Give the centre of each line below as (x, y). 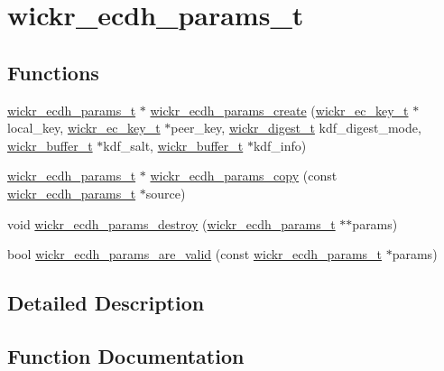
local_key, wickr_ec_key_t (84, 128)
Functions (53, 72)
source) (166, 193)
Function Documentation (126, 355)
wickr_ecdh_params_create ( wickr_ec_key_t (279, 110)
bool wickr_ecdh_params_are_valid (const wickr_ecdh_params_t (195, 254)
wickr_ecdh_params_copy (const (244, 176)
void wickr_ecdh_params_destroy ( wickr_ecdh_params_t (171, 223)
